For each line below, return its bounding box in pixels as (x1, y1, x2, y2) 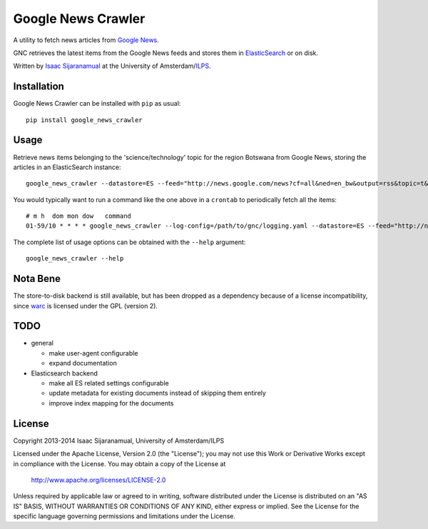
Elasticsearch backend (31, 368, 98, 378)
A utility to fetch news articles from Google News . (13, 36, 160, 44)
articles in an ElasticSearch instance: (13, 163, 121, 171)
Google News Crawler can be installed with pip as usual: (13, 99, 181, 108)
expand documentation (49, 359, 117, 368)
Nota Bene (13, 273, 61, 285)
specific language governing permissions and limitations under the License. (13, 512, 235, 520)
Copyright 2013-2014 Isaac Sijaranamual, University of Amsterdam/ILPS (13, 436, 225, 445)
